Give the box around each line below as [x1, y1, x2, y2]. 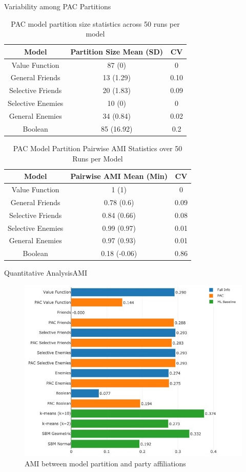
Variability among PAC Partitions [4, 1, 111, 11]
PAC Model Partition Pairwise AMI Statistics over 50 [13, 142, 182, 153]
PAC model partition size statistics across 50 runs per [11, 18, 180, 29]
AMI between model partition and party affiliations [25, 458, 186, 468]
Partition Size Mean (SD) [70, 46, 163, 57]
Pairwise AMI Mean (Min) [70, 171, 168, 181]
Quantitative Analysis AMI [4, 267, 87, 278]
